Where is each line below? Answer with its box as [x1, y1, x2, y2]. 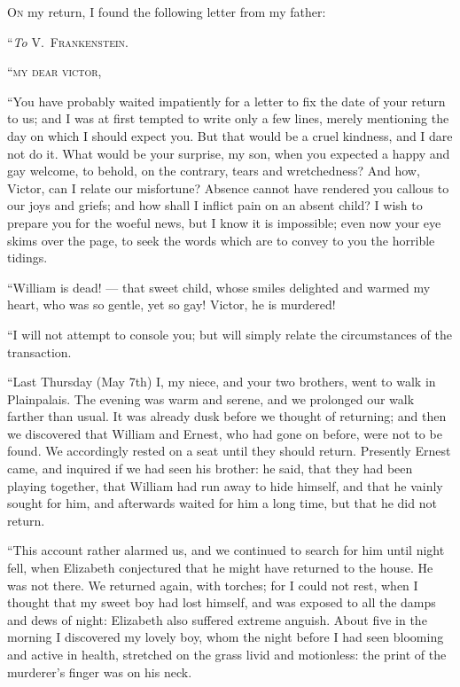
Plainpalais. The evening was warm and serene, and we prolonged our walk [7, 389, 415, 408]
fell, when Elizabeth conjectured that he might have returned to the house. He [7, 558, 433, 577]
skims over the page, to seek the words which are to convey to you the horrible [7, 230, 435, 249]
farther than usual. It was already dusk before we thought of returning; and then [7, 407, 447, 425]
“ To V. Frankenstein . [7, 32, 129, 51]
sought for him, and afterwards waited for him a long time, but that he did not [7, 494, 437, 512]
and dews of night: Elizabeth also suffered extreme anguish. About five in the [7, 610, 427, 628]
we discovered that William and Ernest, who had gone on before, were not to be [7, 424, 442, 442]
